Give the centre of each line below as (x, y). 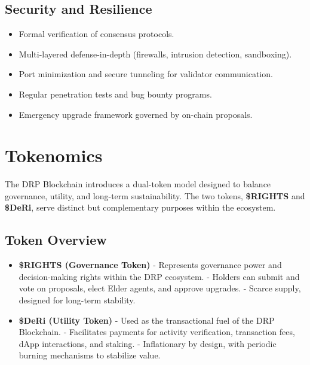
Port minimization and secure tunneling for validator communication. (146, 74)
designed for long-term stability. (77, 300)
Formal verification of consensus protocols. (96, 34)
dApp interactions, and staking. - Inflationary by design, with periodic (148, 343)
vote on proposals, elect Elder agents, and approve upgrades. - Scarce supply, (160, 288)
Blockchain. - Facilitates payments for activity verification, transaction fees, (157, 332)
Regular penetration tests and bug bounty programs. (115, 94)
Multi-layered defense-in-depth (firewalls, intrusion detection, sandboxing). (155, 54)
